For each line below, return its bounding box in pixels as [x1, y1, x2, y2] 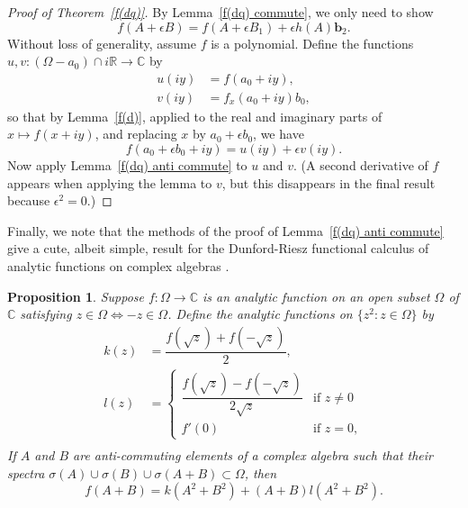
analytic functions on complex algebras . [7, 257, 229, 275]
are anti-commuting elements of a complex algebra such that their [73, 446, 434, 465]
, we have [253, 124, 304, 143]
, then [244, 463, 277, 482]
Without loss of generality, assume [7, 33, 196, 52]
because [7, 191, 50, 210]
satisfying [20, 304, 72, 323]
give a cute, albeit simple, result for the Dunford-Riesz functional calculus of [7, 239, 429, 258]
